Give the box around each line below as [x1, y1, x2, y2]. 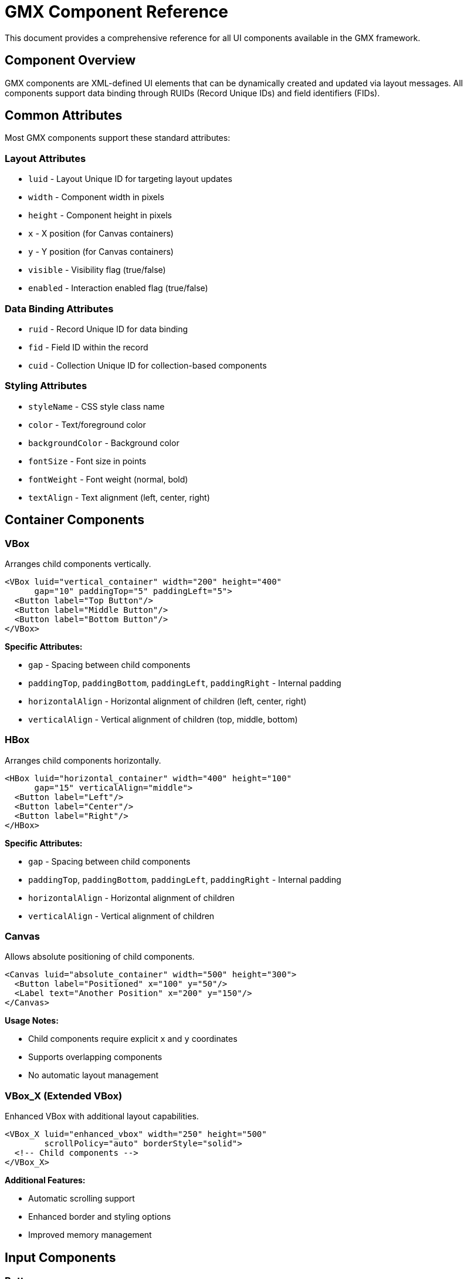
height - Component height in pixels [28, 210, 172, 221]
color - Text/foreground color [28, 419, 146, 430]
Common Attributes [5, 108, 123, 123]
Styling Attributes [5, 380, 87, 392]
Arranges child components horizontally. [5, 755, 161, 765]
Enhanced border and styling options [28, 1211, 171, 1222]
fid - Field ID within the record [28, 342, 148, 352]
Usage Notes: [5, 1015, 59, 1026]
